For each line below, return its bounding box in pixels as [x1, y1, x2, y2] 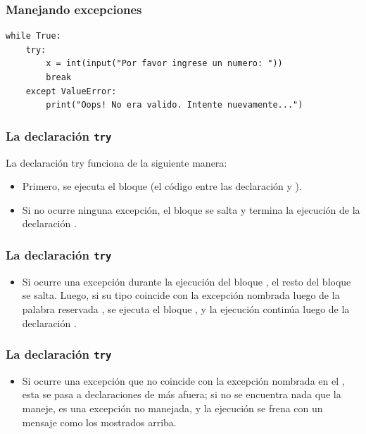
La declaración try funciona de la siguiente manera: [6, 155, 227, 170]
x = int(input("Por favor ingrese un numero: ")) [46, 58, 283, 69]
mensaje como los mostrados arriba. [22, 414, 177, 429]
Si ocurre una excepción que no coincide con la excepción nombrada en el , [22, 373, 345, 388]
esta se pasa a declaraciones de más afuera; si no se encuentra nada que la [22, 387, 341, 402]
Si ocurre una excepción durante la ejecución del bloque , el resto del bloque [22, 274, 351, 288]
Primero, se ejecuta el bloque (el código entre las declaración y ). [22, 179, 302, 193]
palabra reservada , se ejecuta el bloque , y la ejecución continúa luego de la [22, 301, 350, 316]
